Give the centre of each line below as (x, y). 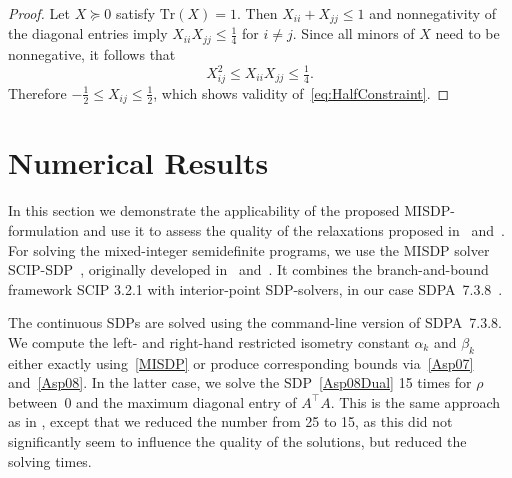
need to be (467, 33)
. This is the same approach (415, 401)
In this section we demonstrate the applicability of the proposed (204, 210)
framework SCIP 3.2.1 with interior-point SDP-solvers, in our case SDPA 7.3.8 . (255, 288)
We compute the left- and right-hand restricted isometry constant (209, 341)
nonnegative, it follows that (92, 53)
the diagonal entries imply (88, 33)
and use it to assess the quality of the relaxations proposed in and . (294, 229)
